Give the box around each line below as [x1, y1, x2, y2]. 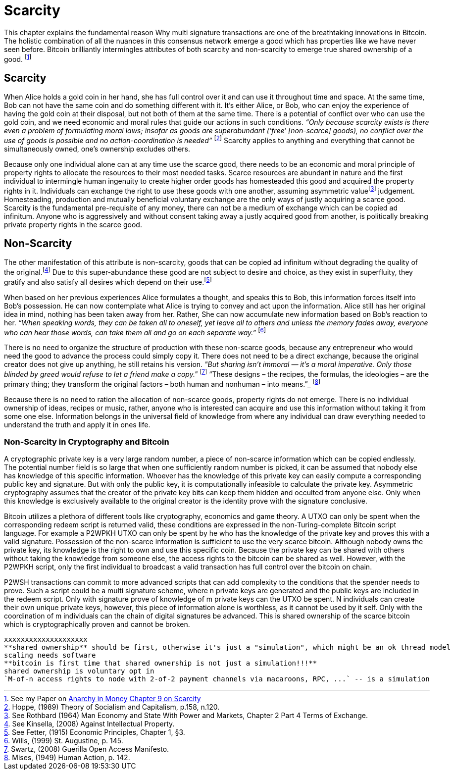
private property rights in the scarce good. [4, 220, 142, 229]
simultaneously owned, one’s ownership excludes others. [4, 144, 191, 153]
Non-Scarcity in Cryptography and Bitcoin [4, 437, 169, 447]
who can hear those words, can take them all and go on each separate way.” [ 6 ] [4, 326, 266, 337]
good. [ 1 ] [4, 53, 32, 63]
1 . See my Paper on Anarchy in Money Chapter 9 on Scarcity [4, 694, 201, 703]
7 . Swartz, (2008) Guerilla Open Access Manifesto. [4, 745, 169, 754]
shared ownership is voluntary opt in [4, 667, 154, 675]
